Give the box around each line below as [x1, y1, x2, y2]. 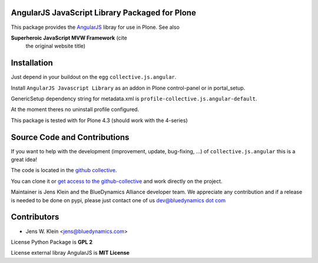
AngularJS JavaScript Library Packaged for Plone [11, 8, 197, 18]
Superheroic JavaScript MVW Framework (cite [11, 34, 128, 41]
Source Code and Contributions [11, 132, 130, 142]
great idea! [11, 156, 38, 163]
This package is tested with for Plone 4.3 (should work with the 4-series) [11, 117, 188, 124]
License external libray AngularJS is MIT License [11, 249, 130, 257]
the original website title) [25, 42, 85, 50]
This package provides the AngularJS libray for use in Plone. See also [11, 24, 180, 31]
